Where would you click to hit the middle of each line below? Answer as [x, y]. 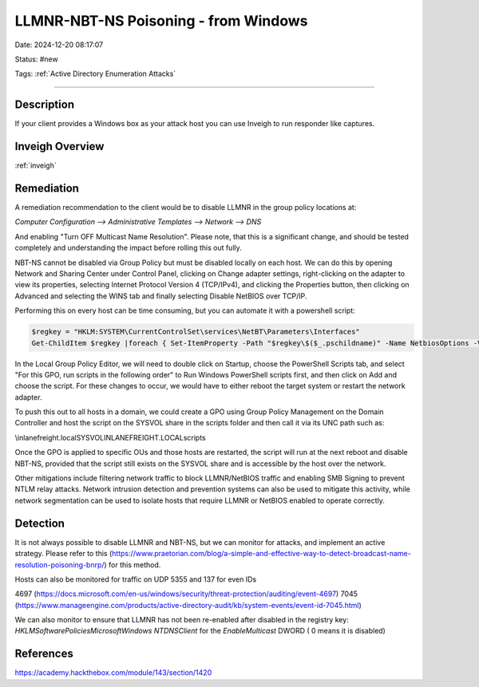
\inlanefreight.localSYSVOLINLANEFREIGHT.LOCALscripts [111, 437]
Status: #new [37, 59]
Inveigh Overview [59, 146]
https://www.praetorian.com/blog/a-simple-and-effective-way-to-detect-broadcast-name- [261, 554]
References [44, 654]
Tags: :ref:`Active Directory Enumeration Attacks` [95, 74]
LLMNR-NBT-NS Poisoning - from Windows [161, 21]
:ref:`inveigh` [36, 166]
